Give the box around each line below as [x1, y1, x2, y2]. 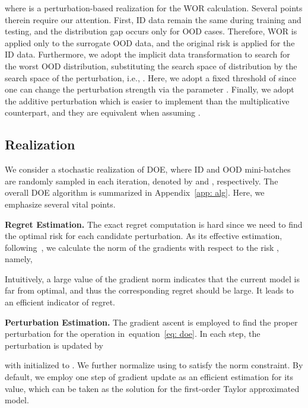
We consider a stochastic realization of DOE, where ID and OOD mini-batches [5, 163, 291, 176]
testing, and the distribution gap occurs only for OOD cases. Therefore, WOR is [5, 25, 297, 37]
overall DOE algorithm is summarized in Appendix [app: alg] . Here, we [5, 186, 265, 199]
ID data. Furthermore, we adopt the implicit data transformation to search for [5, 48, 290, 60]
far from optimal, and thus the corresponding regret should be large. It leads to [5, 284, 294, 297]
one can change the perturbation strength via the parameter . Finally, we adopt [5, 83, 294, 95]
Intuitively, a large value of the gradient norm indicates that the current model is [5, 272, 300, 285]
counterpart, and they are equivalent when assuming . [5, 106, 201, 119]
